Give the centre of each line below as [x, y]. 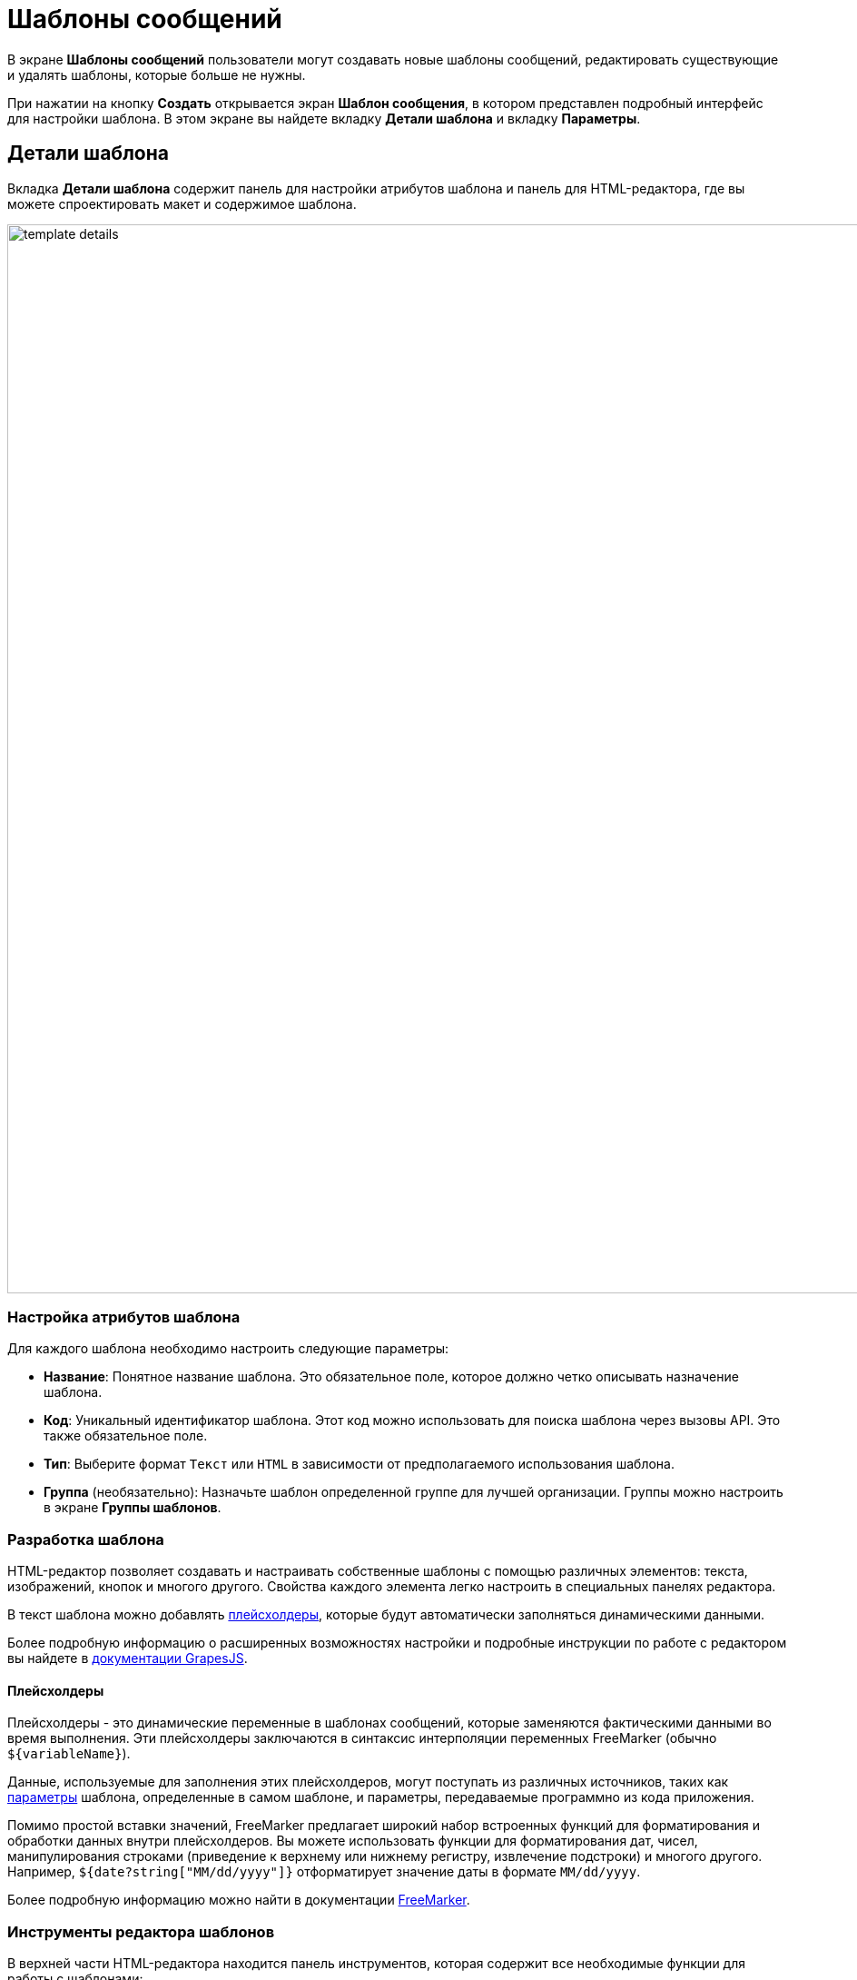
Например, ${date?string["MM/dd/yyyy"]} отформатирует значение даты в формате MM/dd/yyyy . [324, 1872]
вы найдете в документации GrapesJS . [128, 1658]
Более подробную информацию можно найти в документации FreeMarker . [239, 1900]
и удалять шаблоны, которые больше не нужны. [157, 74]
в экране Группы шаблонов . [133, 1508]
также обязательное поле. [126, 1436]
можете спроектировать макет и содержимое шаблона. [182, 203]
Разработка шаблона [86, 1539]
